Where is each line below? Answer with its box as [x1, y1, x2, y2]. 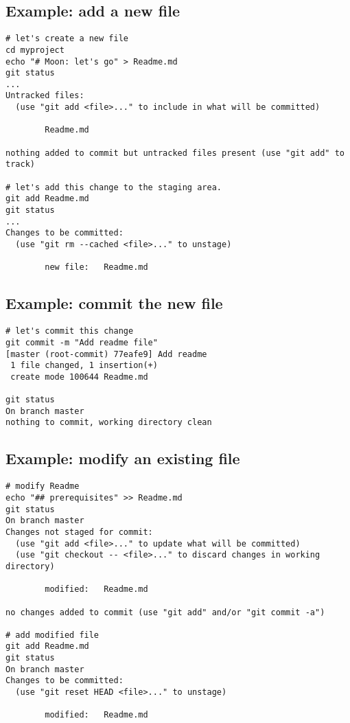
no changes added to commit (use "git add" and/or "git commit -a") [5, 607, 325, 617]
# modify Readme [5, 481, 80, 492]
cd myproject [5, 45, 65, 55]
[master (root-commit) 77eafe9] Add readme [5, 349, 207, 359]
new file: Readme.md [45, 262, 148, 273]
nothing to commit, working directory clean [5, 417, 212, 428]
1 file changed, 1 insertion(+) [10, 360, 158, 371]
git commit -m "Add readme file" [5, 337, 158, 347]
